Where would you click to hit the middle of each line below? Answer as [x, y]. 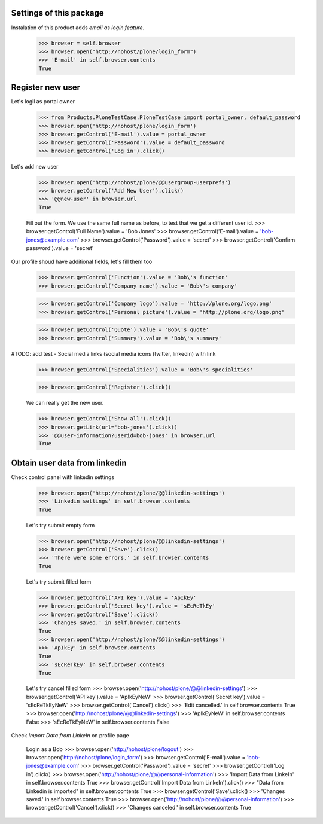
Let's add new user [35, 166]
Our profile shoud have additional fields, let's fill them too [82, 262]
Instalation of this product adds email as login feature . [78, 28]
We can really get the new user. [65, 403]
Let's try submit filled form [59, 582]
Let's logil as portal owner [43, 102]
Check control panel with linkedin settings [63, 477]
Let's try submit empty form [60, 525]
